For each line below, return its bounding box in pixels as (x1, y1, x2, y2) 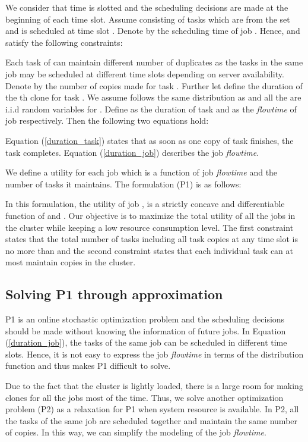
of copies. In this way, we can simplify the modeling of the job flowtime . (5, 426, 266, 438)
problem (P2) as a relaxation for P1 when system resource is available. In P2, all (5, 403, 299, 415)
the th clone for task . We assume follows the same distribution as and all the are (5, 91, 301, 104)
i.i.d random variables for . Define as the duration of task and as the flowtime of (5, 102, 297, 115)
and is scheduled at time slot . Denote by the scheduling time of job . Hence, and (5, 24, 300, 37)
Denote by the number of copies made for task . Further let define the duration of (5, 79, 303, 92)
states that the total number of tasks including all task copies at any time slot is (5, 233, 298, 245)
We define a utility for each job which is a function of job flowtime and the (5, 166, 278, 178)
